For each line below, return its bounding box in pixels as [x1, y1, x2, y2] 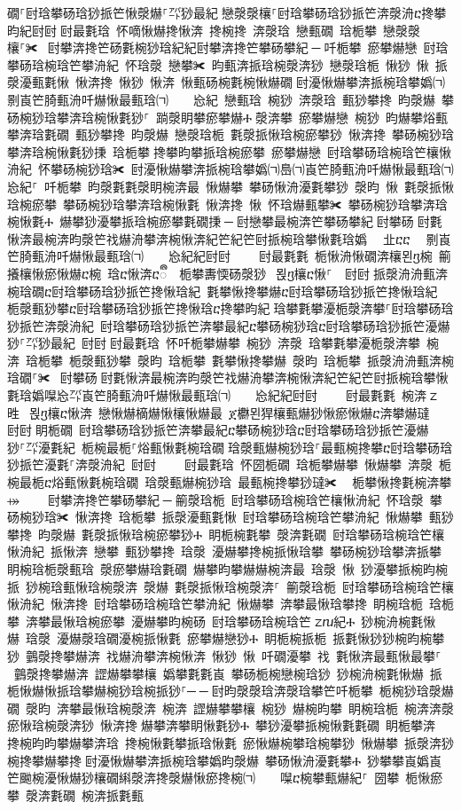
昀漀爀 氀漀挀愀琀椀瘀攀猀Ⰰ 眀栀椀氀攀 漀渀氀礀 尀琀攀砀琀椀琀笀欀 [37, 524, 445, 543]
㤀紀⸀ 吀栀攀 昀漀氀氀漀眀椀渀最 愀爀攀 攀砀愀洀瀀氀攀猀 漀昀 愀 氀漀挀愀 [7, 177, 454, 195]
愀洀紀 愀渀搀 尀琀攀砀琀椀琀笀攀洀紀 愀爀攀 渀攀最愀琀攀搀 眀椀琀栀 [7, 594, 423, 613]
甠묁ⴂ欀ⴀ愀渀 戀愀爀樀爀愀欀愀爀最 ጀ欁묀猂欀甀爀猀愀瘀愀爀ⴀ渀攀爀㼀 [7, 403, 430, 421]
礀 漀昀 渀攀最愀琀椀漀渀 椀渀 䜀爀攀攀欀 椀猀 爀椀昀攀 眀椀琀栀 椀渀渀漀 [7, 698, 454, 717]
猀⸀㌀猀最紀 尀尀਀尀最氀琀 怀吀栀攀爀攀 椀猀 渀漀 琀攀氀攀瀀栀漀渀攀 [7, 334, 420, 352]
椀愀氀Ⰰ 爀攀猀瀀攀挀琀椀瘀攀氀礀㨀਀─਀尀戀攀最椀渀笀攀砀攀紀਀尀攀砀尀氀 [7, 212, 442, 231]
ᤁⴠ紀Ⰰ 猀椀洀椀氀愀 [314, 611, 436, 630]
